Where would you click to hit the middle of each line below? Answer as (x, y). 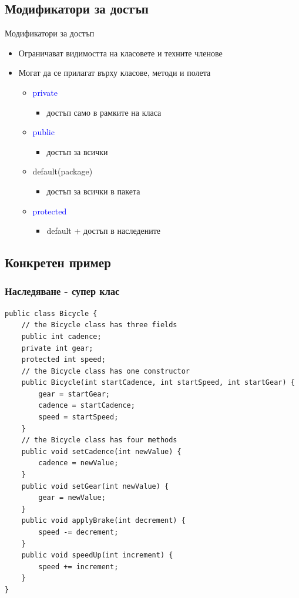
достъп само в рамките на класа (104, 112)
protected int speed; (63, 360)
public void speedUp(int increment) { (97, 555)
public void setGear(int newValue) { (95, 486)
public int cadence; (61, 336)
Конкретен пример (58, 262)
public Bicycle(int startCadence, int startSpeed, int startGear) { (158, 383)
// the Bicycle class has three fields (99, 325)
